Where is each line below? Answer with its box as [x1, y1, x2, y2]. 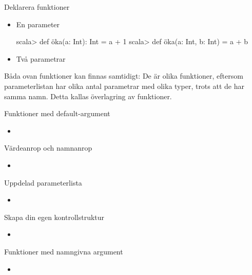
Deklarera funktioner [4, 2, 70, 12]
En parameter [16, 19, 60, 29]
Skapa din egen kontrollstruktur [4, 211, 105, 222]
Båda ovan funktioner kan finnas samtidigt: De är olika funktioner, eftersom [4, 70, 243, 81]
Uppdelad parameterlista [4, 177, 82, 188]
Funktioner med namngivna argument [4, 246, 123, 256]
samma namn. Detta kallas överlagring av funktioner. [4, 90, 172, 101]
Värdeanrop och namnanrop [4, 142, 92, 153]
